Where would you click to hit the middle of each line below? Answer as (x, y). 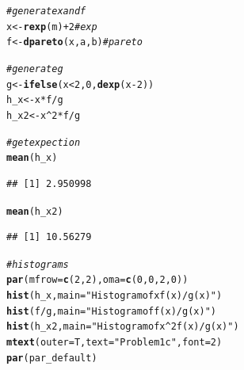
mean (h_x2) (35, 211)
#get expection (44, 142)
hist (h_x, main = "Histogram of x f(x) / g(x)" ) (114, 296)
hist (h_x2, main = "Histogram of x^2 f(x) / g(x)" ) (123, 327)
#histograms (38, 264)
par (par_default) (52, 358)
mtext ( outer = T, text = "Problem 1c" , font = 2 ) (114, 343)
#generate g (35, 69)
